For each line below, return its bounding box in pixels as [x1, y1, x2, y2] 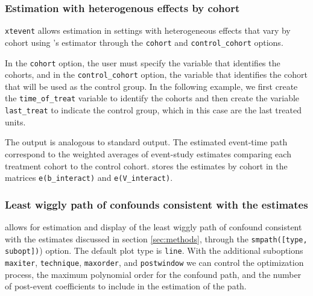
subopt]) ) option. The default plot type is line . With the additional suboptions [5, 244, 303, 257]
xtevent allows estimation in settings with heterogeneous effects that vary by [5, 24, 291, 37]
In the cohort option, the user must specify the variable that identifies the [5, 56, 280, 69]
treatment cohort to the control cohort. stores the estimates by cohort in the [5, 159, 288, 172]
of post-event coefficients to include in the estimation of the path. [5, 280, 247, 292]
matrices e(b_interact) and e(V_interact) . [5, 171, 173, 184]
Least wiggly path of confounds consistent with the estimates [5, 197, 308, 212]
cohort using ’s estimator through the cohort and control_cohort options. [5, 36, 283, 48]
